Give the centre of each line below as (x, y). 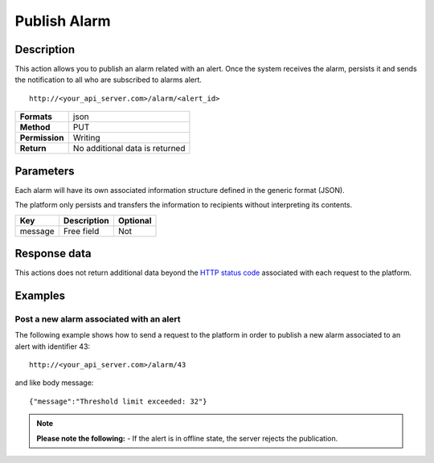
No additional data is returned (129, 149)
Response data (53, 253)
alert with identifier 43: (53, 346)
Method (35, 127)
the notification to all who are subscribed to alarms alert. (108, 80)
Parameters (45, 171)
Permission (42, 138)
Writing (86, 138)
